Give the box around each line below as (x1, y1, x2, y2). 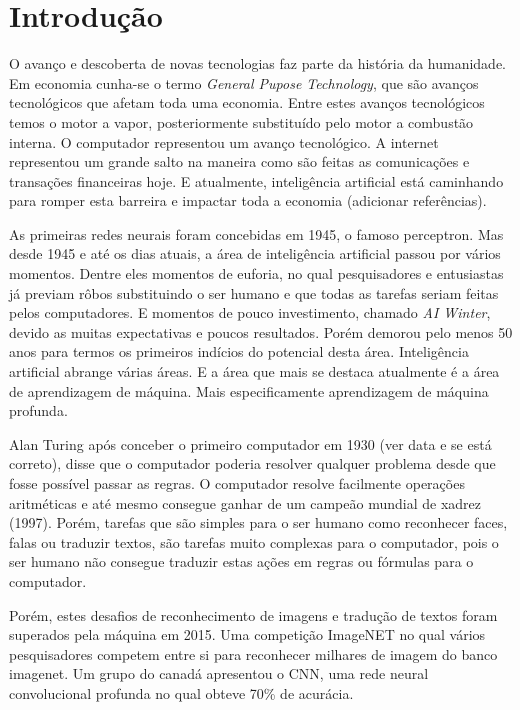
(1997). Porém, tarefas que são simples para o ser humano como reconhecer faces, (9, 512, 508, 533)
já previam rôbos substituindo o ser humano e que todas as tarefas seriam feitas (9, 282, 499, 303)
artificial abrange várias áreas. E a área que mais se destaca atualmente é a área (9, 361, 500, 382)
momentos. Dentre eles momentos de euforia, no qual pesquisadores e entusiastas (9, 263, 504, 284)
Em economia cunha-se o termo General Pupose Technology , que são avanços (9, 72, 479, 93)
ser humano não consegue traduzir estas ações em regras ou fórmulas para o (9, 551, 474, 572)
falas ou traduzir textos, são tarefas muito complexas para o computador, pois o (9, 531, 499, 552)
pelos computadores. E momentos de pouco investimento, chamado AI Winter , (9, 302, 491, 323)
